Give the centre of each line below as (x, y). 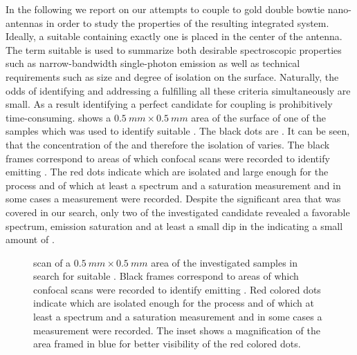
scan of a (52, 262)
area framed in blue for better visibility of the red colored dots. (167, 344)
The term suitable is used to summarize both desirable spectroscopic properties (174, 49)
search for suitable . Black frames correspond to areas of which (166, 276)
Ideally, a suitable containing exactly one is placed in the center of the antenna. (174, 36)
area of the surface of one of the (258, 117)
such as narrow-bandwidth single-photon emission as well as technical (153, 63)
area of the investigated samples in (225, 262)
